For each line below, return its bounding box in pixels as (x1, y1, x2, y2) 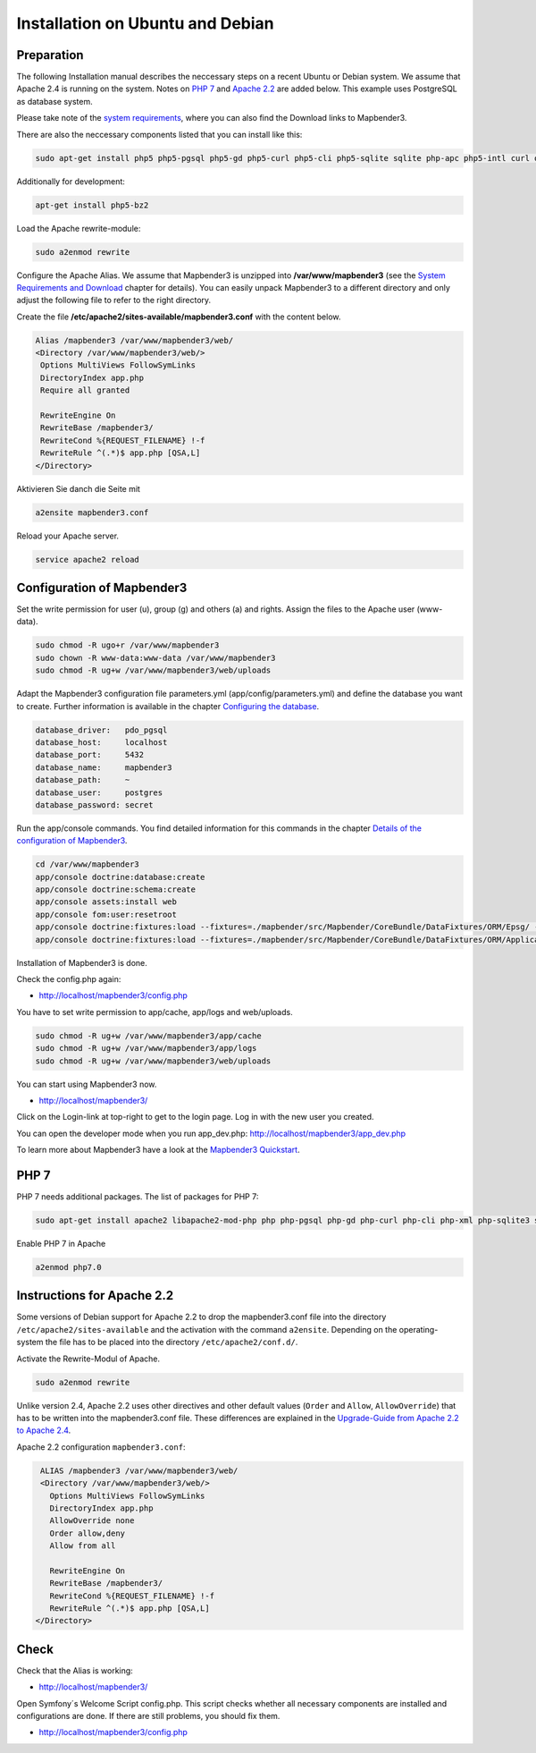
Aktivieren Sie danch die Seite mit (16, 483, 140, 494)
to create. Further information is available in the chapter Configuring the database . (16, 700, 320, 711)
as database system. (16, 96, 93, 106)
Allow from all (49, 1541, 116, 1551)
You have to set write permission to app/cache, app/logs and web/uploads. (16, 1006, 294, 1017)
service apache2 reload (35, 555, 140, 564)
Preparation (16, 47, 84, 63)
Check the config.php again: (16, 973, 121, 984)
